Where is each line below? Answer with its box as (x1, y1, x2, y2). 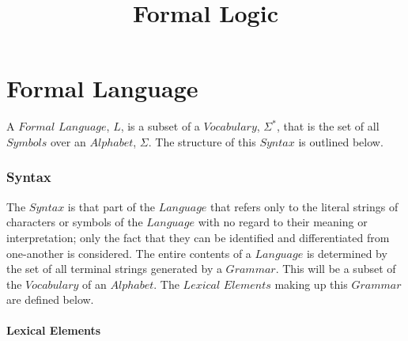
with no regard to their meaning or (198, 214, 368, 230)
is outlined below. (298, 133, 383, 150)
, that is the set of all (276, 118, 380, 135)
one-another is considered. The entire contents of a (6, 244, 251, 261)
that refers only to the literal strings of (210, 198, 399, 214)
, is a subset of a (120, 118, 200, 135)
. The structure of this (148, 133, 256, 150)
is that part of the (67, 198, 155, 214)
